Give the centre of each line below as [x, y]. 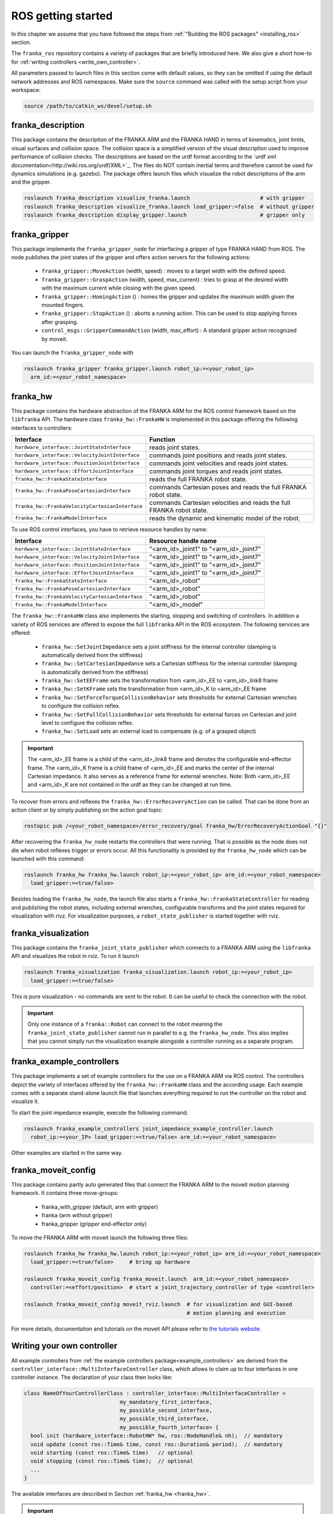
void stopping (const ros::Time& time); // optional [112, 1461]
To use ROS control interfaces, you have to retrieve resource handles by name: [110, 529]
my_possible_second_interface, [166, 1410]
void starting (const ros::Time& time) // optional [112, 1453]
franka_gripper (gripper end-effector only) [94, 1224]
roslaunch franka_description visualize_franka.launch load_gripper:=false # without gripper [169, 207]
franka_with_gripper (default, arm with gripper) [100, 1207]
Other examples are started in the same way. [67, 1153]
